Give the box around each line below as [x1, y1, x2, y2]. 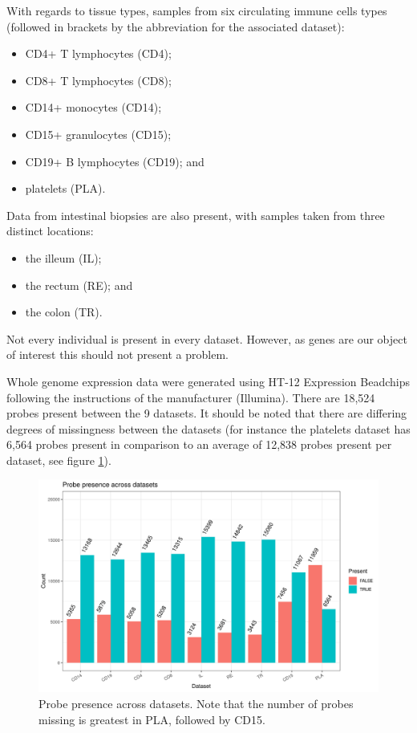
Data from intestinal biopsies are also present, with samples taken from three [6, 206, 385, 223]
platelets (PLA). [25, 180, 106, 197]
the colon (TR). [25, 303, 103, 320]
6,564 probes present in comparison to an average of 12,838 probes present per [6, 436, 392, 453]
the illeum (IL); [25, 249, 102, 266]
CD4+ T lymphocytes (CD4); [25, 45, 172, 62]
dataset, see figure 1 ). [6, 451, 111, 468]
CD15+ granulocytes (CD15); [25, 125, 172, 142]
